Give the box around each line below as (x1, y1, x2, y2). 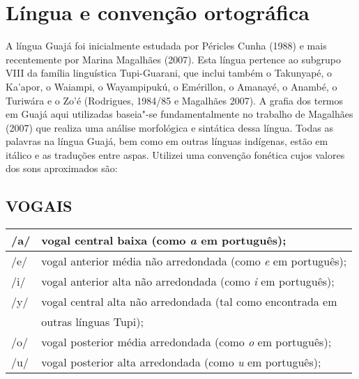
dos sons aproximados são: (6, 161, 118, 176)
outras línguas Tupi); (41, 314, 144, 330)
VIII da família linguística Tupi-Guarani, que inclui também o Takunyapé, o (6, 65, 333, 80)
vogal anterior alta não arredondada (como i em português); (41, 273, 335, 290)
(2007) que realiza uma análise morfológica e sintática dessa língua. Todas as (6, 120, 333, 134)
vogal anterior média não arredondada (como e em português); (41, 253, 347, 270)
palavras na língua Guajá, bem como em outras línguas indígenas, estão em (6, 134, 328, 148)
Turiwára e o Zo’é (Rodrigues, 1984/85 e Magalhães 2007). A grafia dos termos (6, 93, 344, 107)
